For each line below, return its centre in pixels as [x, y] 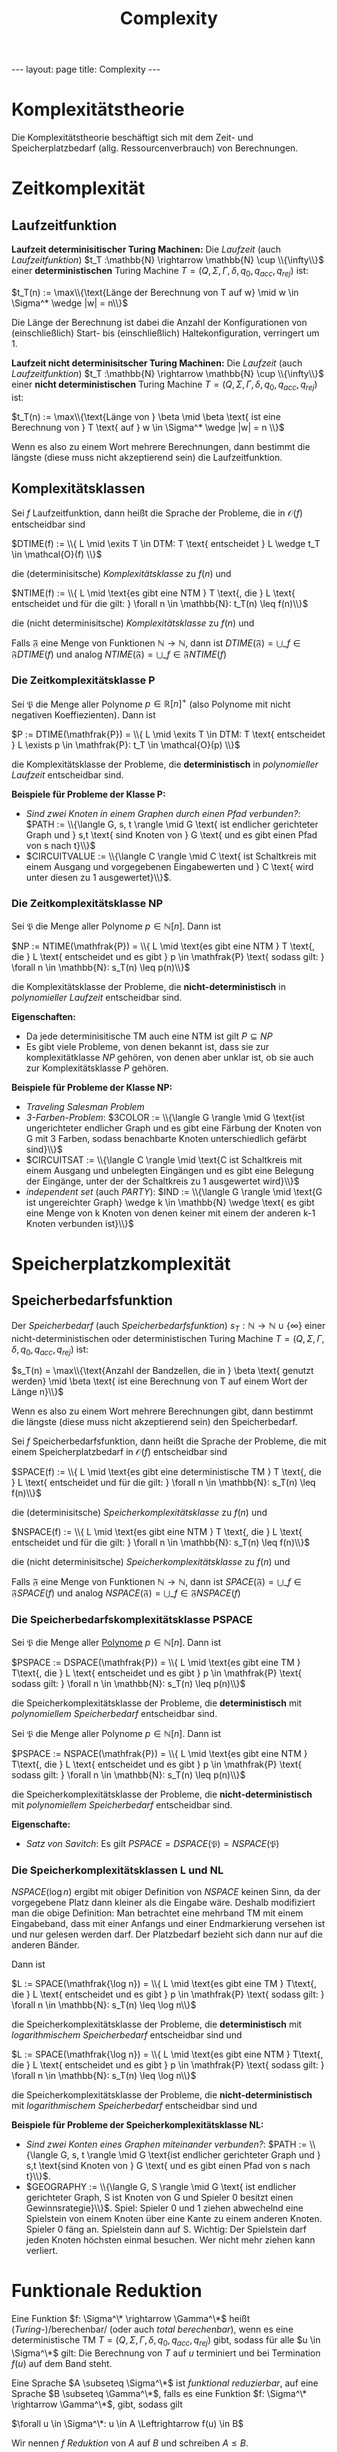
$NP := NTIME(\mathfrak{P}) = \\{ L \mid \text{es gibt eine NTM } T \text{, [163, 946]
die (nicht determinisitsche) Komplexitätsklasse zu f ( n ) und [133, 623]
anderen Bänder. [45, 1944]
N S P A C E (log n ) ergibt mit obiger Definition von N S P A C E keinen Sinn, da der [166, 1891]
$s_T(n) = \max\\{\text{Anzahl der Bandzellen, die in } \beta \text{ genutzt [162, 1371]
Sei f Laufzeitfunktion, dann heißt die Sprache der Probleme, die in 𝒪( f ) [157, 513]
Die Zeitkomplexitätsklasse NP [87, 904]
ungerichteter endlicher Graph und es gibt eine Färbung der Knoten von [173, 1128]
